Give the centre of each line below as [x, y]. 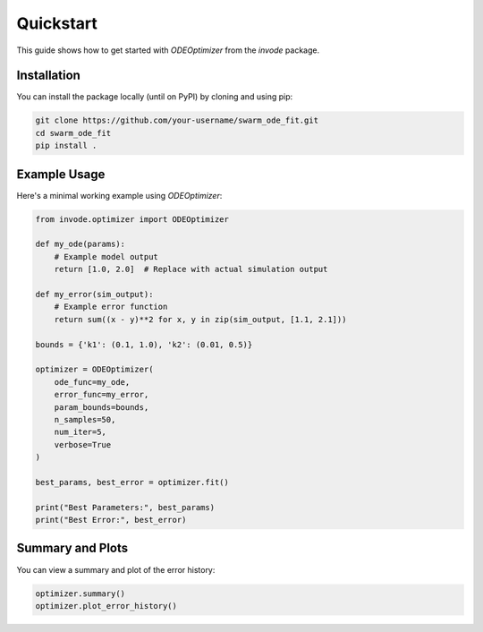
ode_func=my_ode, [92, 382]
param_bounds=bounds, [102, 407]
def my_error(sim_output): [94, 295]
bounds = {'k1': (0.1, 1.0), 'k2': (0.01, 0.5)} [144, 344]
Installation [48, 76]
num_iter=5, [80, 432]
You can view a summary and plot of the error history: [116, 569]
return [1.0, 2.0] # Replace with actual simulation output [191, 269]
